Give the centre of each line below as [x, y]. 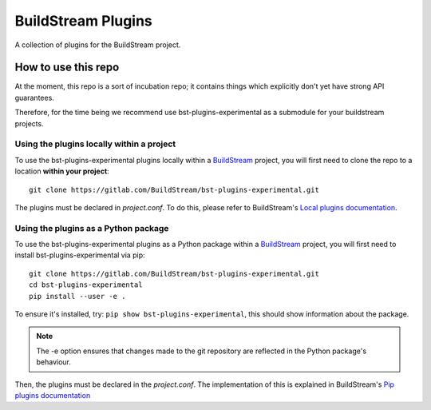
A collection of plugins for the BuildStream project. [98, 45]
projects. [29, 123]
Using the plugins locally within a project [95, 144]
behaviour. [54, 362]
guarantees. [35, 98]
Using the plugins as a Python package [92, 228]
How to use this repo [67, 68]
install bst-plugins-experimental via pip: [80, 255]
